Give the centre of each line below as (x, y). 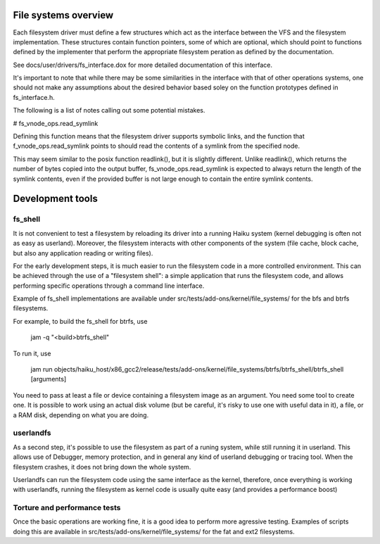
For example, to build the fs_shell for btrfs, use (80, 321)
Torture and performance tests (67, 508)
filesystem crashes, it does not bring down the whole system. (102, 467)
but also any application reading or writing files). (83, 253)
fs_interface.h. (34, 97)
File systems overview (63, 15)
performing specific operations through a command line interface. (109, 286)
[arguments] (49, 379)
